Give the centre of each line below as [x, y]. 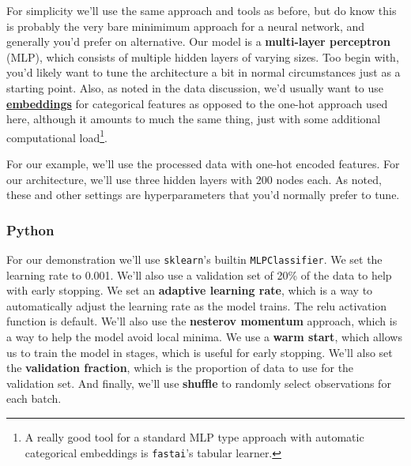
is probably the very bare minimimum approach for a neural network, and [186, 26]
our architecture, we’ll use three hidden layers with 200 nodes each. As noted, [194, 179]
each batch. [34, 398]
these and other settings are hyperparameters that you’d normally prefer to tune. [203, 195]
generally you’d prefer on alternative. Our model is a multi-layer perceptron [198, 41]
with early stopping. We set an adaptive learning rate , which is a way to [190, 290]
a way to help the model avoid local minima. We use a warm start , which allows [204, 337]
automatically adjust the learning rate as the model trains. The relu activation [197, 305]
